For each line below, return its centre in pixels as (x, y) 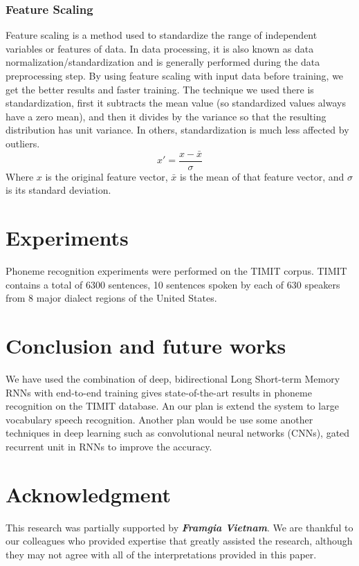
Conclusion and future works (146, 346)
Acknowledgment (88, 494)
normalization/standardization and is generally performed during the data (163, 62)
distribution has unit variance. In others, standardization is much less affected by (177, 130)
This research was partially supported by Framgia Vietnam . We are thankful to (179, 527)
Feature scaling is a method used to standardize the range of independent (162, 35)
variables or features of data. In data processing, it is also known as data (160, 48)
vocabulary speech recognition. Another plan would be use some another (159, 419)
